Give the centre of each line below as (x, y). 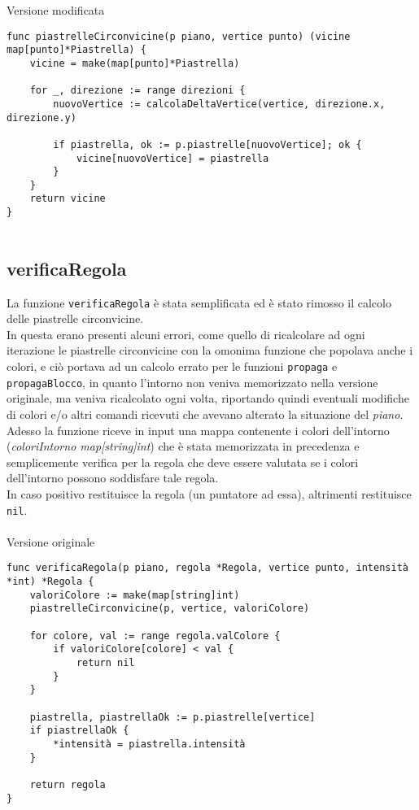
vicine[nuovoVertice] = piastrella (172, 158)
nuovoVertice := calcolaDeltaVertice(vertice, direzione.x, (219, 104)
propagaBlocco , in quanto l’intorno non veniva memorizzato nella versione (192, 382)
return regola (68, 784)
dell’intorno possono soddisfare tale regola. (113, 478)
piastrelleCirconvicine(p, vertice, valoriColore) (170, 609)
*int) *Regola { (50, 582)
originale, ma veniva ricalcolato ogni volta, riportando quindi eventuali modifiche (208, 398)
